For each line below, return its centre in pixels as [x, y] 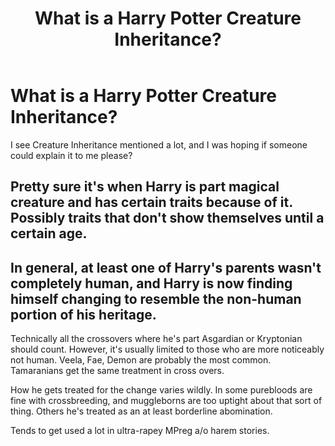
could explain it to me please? [71, 155]
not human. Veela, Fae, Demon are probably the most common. [141, 360]
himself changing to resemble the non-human [156, 298]
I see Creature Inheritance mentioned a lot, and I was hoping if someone [159, 144]
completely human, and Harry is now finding [151, 283]
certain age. [49, 233]
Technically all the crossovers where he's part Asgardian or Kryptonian [156, 339]
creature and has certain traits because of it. [151, 202]
